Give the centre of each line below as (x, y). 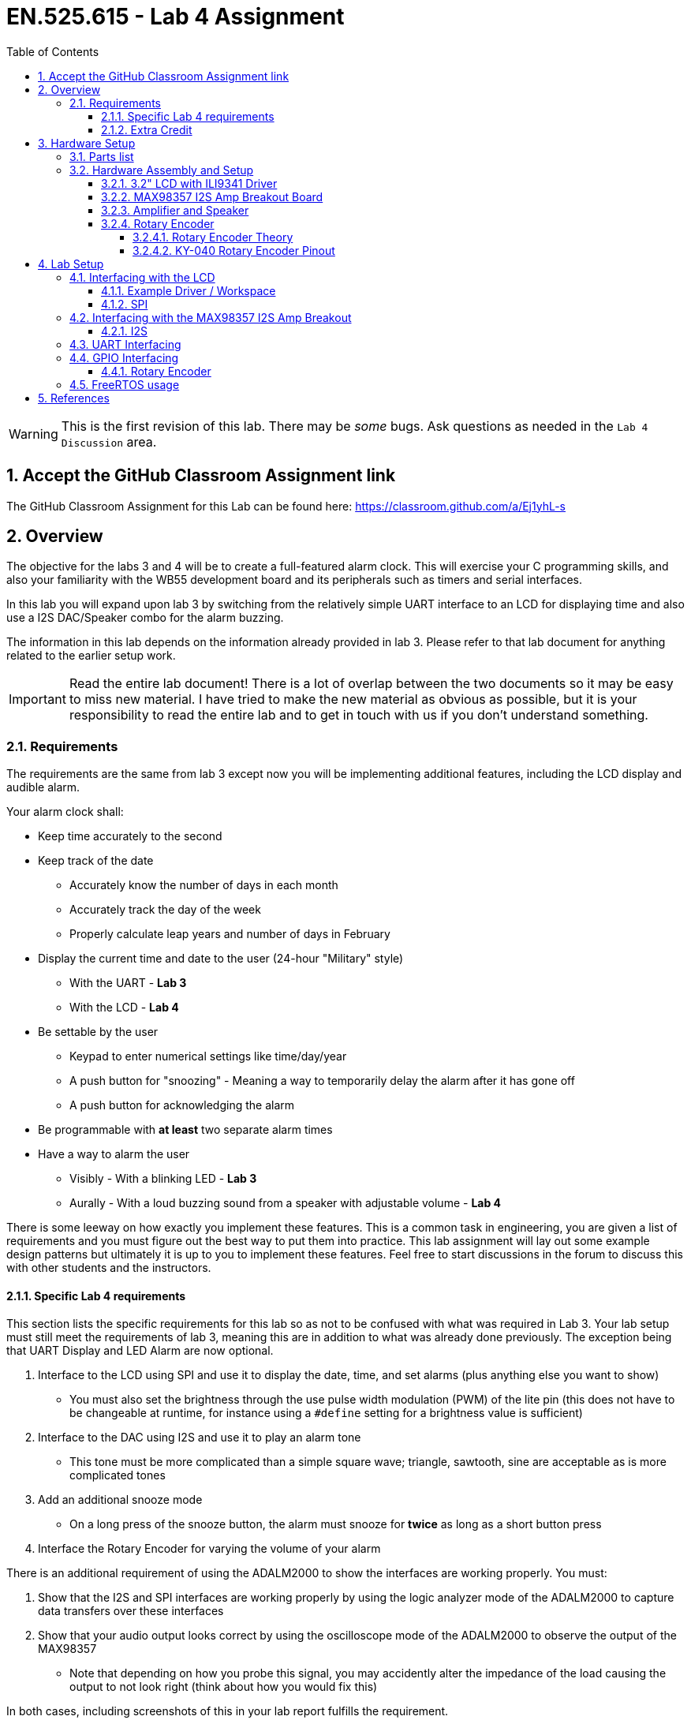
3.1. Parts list (102, 156)
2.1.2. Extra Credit (147, 129)
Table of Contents (53, 51)
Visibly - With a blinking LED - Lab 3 (163, 1179)
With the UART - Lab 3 (128, 983)
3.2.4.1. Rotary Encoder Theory (213, 237)
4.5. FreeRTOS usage (125, 384)
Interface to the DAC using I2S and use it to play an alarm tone (200, 1438)
